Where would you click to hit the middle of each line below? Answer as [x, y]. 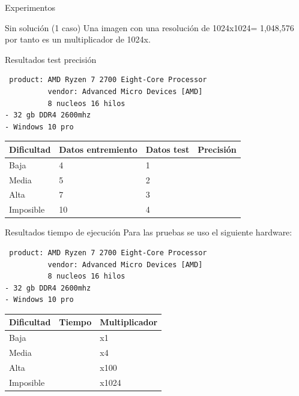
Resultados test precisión [51, 59]
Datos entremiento [98, 149]
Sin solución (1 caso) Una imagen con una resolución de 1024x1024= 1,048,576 [149, 27]
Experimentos [30, 7]
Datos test [168, 149]
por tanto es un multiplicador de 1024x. [78, 39]
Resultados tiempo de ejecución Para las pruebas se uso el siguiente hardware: [149, 232]
